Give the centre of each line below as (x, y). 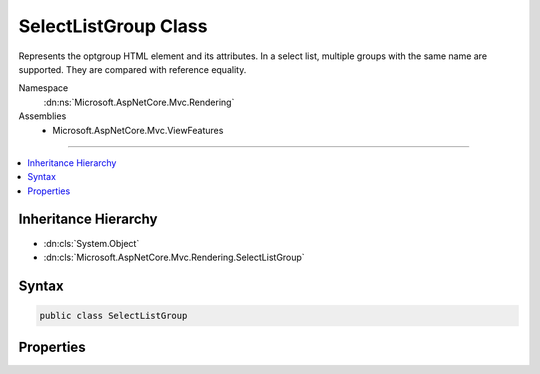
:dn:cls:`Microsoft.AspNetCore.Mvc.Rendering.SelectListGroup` (174, 257)
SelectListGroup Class (113, 26)
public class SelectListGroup (113, 315)
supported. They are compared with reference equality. (132, 69)
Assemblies (42, 116)
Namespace (43, 88)
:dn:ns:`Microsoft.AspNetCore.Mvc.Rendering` (139, 102)
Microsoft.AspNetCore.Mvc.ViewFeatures (138, 130)
